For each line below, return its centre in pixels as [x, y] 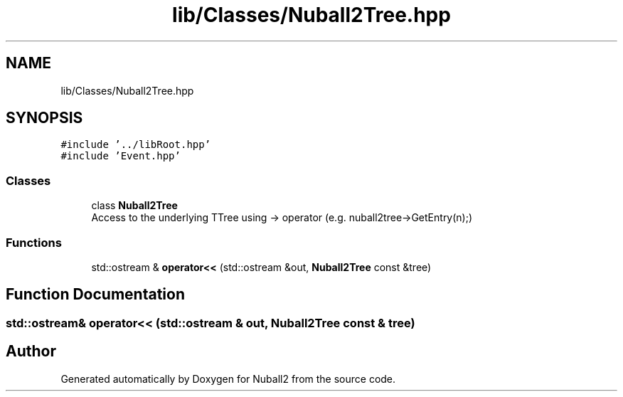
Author [31, 351]
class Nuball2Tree [134, 206]
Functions [34, 242]
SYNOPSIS [44, 118]
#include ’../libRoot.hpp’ [136, 145]
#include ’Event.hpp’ [121, 156]
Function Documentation [95, 295]
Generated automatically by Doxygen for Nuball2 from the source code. [228, 379]
